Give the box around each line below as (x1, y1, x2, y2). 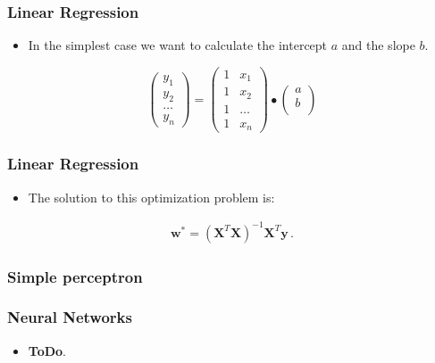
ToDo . (28, 341, 67, 359)
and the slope (341, 36, 415, 54)
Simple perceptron (7, 265, 143, 287)
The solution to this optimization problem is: (28, 187, 275, 206)
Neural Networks (7, 306, 132, 328)
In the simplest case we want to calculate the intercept (28, 36, 328, 54)
